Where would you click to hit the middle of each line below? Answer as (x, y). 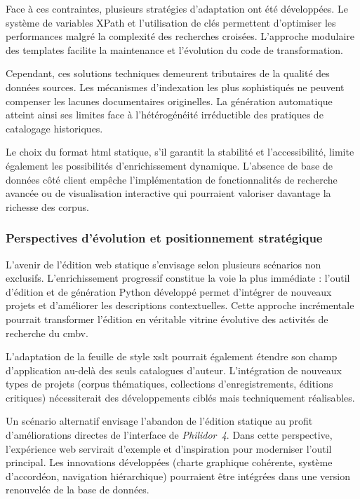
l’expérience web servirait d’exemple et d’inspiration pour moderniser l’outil (169, 448)
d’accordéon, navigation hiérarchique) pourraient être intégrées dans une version (178, 476)
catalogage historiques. (54, 128)
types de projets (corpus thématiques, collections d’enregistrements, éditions (169, 384)
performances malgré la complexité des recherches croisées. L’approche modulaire (180, 36)
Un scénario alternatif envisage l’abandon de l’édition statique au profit (159, 421)
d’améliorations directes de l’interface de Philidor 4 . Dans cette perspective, (169, 435)
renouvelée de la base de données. (78, 490)
